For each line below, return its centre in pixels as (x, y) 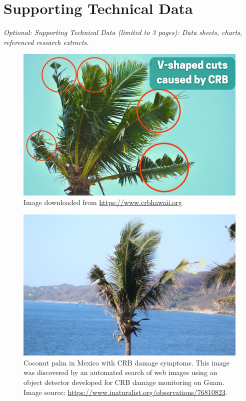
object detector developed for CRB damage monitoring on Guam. (124, 382)
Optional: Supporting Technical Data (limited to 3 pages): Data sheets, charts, (123, 32)
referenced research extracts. (46, 42)
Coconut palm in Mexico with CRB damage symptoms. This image (127, 362)
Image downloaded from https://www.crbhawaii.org (103, 202)
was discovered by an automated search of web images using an (120, 372)
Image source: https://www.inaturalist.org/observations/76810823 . (125, 392)
